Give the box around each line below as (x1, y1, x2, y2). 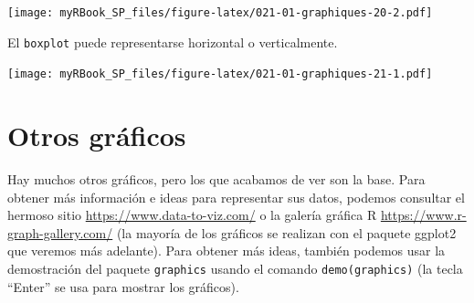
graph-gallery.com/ (7, 223, 113, 242)
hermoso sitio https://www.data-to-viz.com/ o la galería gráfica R (7, 205, 377, 225)
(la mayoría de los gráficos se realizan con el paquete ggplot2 (116, 223, 457, 242)
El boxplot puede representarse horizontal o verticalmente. (7, 32, 338, 51)
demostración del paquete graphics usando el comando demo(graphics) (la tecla (7, 259, 463, 278)
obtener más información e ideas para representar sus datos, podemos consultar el (7, 187, 465, 206)
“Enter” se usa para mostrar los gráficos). (7, 277, 239, 296)
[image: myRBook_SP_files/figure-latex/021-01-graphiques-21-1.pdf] (7, 68, 433, 81)
